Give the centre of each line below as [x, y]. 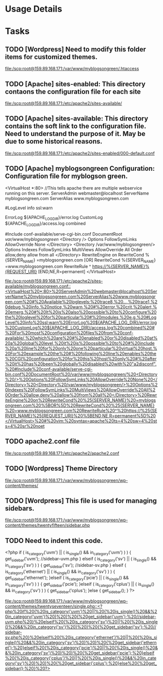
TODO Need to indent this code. [54, 541]
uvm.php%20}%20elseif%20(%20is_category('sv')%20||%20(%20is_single [81, 622]
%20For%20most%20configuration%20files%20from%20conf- [69, 333]
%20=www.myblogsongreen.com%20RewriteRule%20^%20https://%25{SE [81, 411]
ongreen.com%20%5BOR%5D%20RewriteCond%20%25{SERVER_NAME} [80, 405]
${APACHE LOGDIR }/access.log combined [45, 224]
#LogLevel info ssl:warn [29, 208]
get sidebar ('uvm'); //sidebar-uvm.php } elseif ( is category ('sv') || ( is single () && [81, 559]
